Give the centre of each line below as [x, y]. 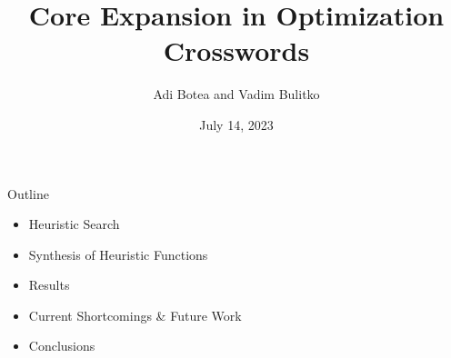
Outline [28, 193]
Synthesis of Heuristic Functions [118, 254]
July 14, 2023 [236, 124]
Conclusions [62, 346]
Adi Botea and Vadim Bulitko [236, 94]
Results [49, 285]
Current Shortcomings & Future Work [135, 315]
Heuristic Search [74, 224]
